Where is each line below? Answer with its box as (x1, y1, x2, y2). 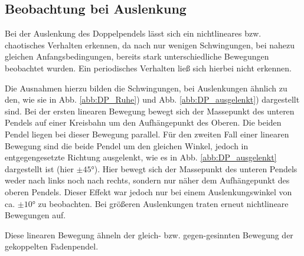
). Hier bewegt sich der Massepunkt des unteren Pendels (94, 162, 298, 175)
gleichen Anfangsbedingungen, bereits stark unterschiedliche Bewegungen (5, 50, 269, 63)
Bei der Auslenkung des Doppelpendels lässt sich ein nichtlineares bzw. (5, 27, 261, 40)
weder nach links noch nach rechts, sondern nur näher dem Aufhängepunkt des (5, 174, 290, 186)
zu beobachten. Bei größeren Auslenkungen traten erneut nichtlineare (38, 197, 289, 209)
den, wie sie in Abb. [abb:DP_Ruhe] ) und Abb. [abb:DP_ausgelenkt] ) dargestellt (5, 93, 300, 106)
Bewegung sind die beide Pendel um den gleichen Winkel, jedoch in (5, 139, 249, 152)
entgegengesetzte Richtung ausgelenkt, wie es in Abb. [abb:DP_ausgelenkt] (5, 151, 277, 163)
